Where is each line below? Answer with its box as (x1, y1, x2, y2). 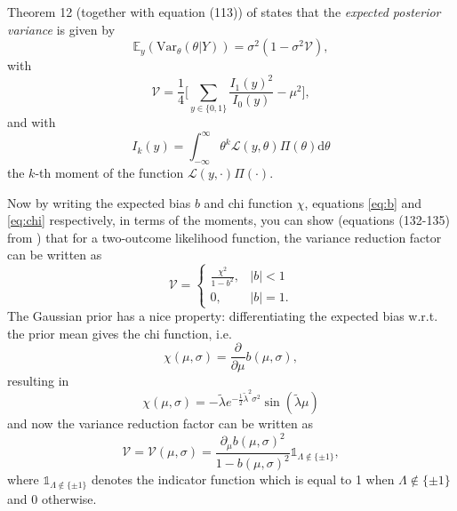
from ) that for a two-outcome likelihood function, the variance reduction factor (7, 228, 442, 246)
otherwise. (41, 489, 97, 507)
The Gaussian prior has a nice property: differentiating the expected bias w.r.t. (7, 307, 438, 325)
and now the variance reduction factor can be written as (7, 414, 314, 433)
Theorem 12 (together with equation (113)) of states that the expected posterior (7, 3, 441, 20)
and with (7, 113, 56, 132)
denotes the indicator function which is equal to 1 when (91, 470, 395, 489)
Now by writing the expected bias (7, 193, 191, 212)
